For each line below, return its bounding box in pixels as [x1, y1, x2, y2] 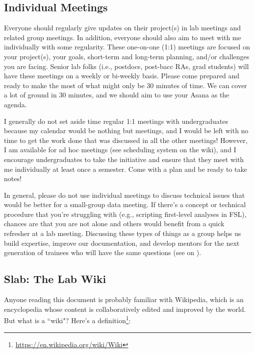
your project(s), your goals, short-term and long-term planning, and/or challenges [4, 51, 250, 61]
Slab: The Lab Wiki [4, 271, 106, 286]
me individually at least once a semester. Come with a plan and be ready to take [4, 164, 247, 174]
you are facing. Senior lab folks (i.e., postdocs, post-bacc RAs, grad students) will [4, 61, 249, 71]
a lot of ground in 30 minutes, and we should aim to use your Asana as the [4, 90, 229, 100]
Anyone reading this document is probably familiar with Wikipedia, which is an [4, 294, 244, 305]
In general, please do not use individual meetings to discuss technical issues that [4, 189, 245, 200]
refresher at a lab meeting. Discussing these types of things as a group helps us [4, 228, 241, 238]
